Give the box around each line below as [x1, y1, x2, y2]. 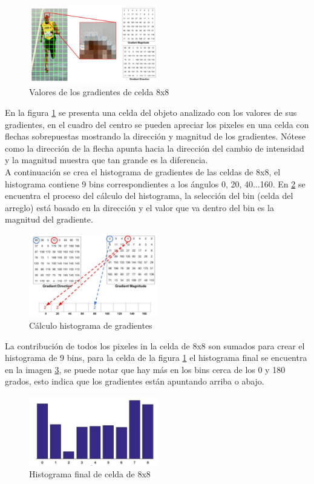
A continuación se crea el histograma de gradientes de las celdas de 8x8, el [5, 166, 281, 178]
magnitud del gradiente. [5, 213, 93, 226]
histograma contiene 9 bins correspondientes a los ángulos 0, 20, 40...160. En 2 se [5, 177, 306, 190]
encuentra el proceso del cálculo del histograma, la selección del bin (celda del [5, 189, 293, 202]
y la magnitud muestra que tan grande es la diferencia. [5, 153, 208, 166]
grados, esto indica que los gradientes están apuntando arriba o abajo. [5, 375, 264, 388]
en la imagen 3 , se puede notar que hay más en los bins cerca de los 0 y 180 [5, 363, 286, 375]
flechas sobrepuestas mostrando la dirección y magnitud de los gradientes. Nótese [5, 130, 306, 143]
